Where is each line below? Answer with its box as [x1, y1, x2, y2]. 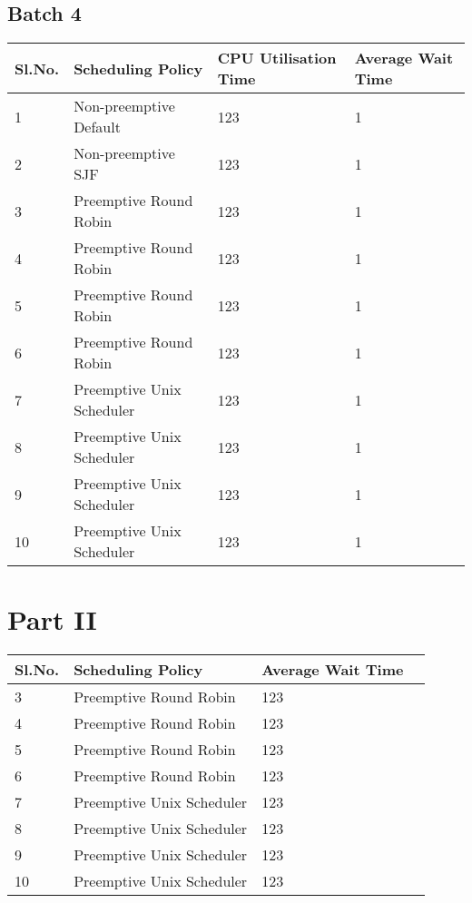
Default [74, 116, 121, 138]
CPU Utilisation [217, 47, 337, 69]
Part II [7, 601, 97, 638]
